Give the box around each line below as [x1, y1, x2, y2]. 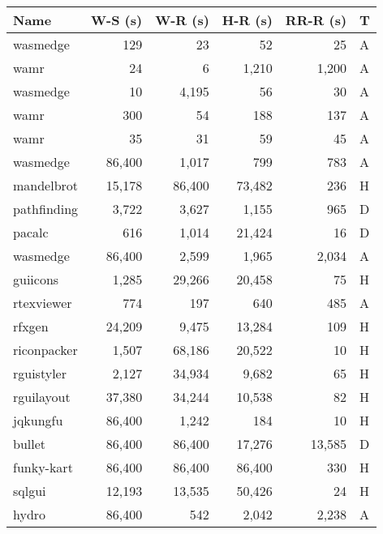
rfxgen [13, 317, 49, 335]
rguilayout [13, 387, 71, 406]
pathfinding [13, 199, 79, 218]
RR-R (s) [285, 11, 347, 29]
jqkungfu [13, 411, 63, 429]
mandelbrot [13, 176, 79, 194]
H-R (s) [222, 11, 273, 29]
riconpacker [13, 340, 78, 359]
